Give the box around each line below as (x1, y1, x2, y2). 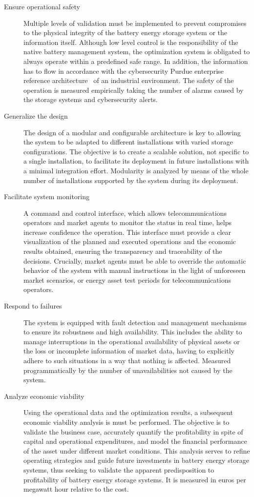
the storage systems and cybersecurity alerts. (23, 94, 158, 104)
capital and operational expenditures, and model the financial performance (23, 436, 247, 446)
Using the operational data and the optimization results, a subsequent (23, 407, 233, 417)
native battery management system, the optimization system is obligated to (23, 46, 250, 57)
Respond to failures (4, 301, 62, 311)
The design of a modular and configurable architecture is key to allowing (23, 127, 241, 137)
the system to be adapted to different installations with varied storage (23, 137, 233, 147)
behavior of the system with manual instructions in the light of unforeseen (23, 265, 246, 275)
